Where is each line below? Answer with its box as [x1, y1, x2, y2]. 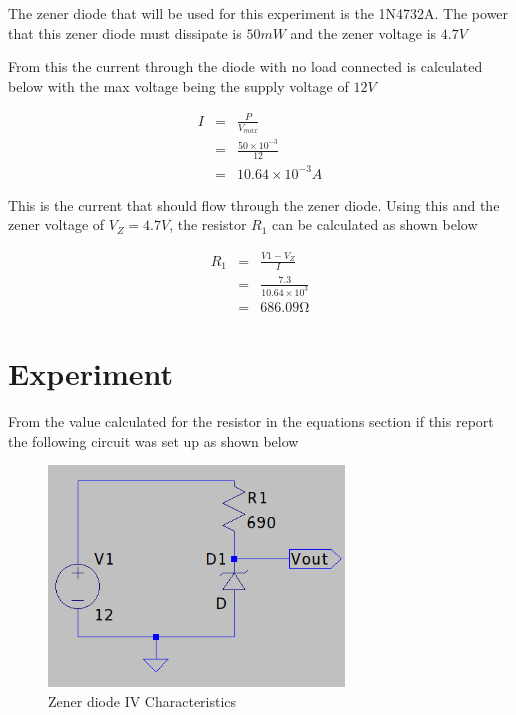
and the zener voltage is [290, 22, 437, 43]
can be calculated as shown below [272, 214, 478, 235]
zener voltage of [8, 214, 105, 235]
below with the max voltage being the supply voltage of [8, 75, 349, 96]
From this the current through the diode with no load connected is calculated [8, 56, 483, 77]
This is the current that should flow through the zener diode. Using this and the [8, 194, 500, 215]
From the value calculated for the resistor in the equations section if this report [8, 410, 494, 431]
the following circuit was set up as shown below [8, 430, 299, 451]
